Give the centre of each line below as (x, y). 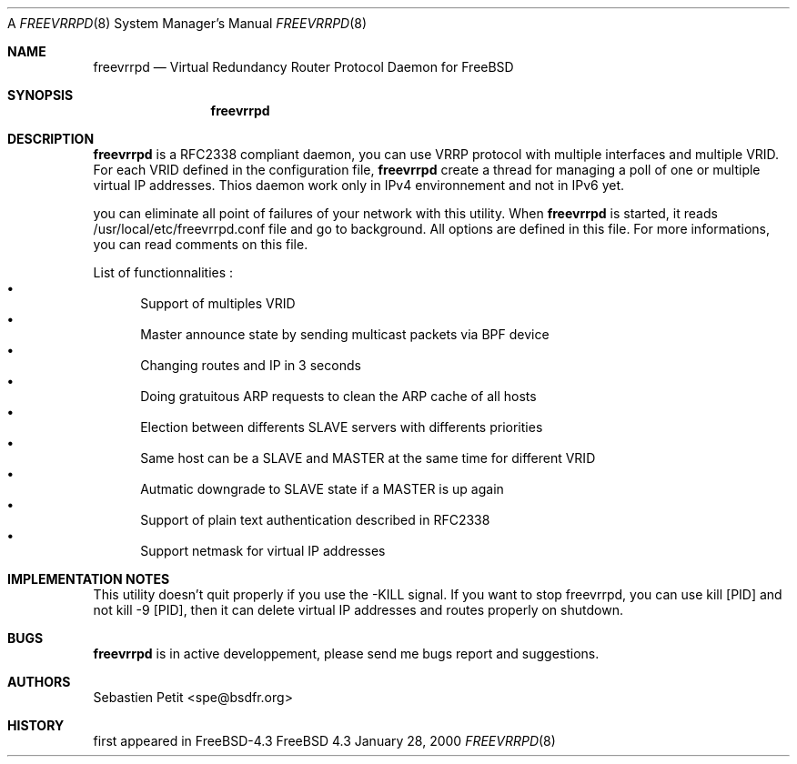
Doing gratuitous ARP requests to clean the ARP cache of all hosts (338, 396)
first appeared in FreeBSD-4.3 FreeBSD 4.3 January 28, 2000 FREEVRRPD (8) (324, 741)
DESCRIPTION (51, 139)
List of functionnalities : (163, 272)
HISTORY (36, 725)
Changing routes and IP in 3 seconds (251, 365)
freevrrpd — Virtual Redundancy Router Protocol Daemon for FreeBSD (303, 67)
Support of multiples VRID (218, 303)
